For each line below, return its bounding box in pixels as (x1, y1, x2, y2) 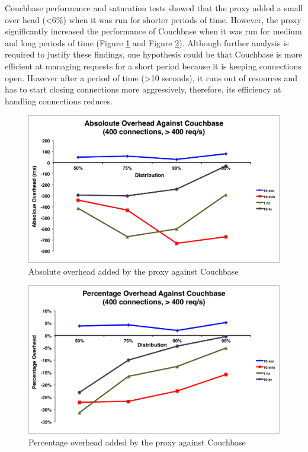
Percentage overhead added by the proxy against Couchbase (28, 436, 246, 448)
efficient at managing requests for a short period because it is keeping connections (5, 59, 301, 72)
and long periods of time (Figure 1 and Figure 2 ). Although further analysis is (5, 36, 289, 49)
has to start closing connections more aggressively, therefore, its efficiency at (5, 83, 281, 96)
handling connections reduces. (5, 94, 113, 107)
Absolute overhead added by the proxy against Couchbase (28, 265, 239, 277)
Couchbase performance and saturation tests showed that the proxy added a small (5, 2, 303, 14)
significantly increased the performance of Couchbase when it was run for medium (5, 25, 302, 37)
